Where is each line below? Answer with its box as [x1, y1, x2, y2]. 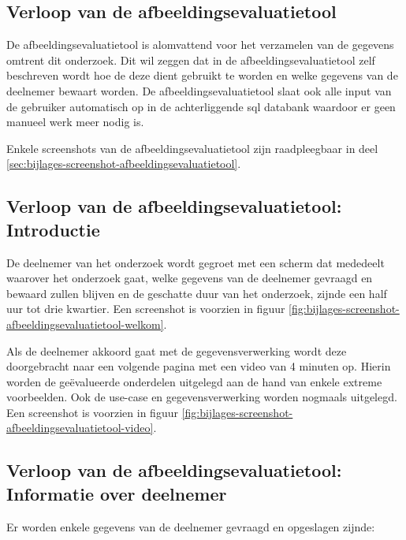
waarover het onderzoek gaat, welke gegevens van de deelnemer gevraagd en [6, 270, 373, 286]
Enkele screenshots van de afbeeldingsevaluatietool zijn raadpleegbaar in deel [6, 140, 378, 156]
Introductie [6, 217, 100, 241]
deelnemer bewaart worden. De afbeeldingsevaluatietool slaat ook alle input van [6, 82, 392, 99]
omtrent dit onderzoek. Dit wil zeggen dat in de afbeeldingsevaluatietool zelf [6, 51, 375, 68]
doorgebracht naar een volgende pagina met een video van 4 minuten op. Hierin [6, 358, 391, 374]
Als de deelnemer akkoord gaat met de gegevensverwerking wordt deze [6, 342, 347, 359]
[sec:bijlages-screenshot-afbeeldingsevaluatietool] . [6, 155, 241, 172]
